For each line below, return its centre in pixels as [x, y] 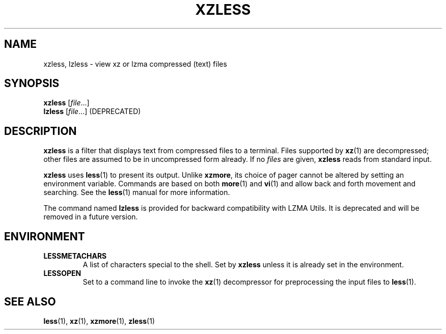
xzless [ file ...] [66, 103]
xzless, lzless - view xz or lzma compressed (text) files [135, 64]
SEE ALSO [30, 301]
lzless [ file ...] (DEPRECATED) [92, 112]
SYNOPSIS [32, 83]
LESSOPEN [62, 273]
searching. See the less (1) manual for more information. [137, 192]
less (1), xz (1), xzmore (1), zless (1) [99, 321]
